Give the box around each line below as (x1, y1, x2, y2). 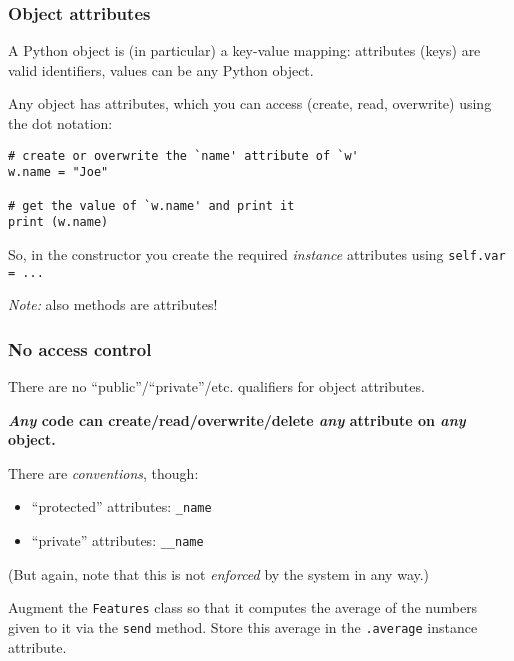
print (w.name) (8, 215, 109, 230)
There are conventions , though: (8, 462, 199, 483)
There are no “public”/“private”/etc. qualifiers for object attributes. (8, 376, 425, 396)
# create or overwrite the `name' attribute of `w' (8, 148, 359, 163)
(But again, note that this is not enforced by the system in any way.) (8, 563, 430, 584)
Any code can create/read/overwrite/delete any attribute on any (8, 409, 466, 430)
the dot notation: (8, 113, 113, 133)
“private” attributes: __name (31, 530, 204, 551)
